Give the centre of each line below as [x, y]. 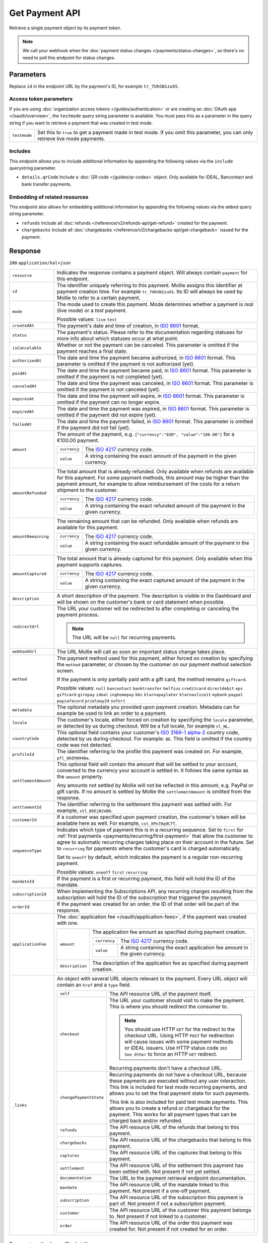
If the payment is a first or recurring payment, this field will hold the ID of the [146, 879]
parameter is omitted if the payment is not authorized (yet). [126, 364]
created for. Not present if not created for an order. [169, 1229]
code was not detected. [85, 745]
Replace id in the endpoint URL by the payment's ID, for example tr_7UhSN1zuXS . [94, 86]
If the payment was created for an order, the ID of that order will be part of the [148, 904]
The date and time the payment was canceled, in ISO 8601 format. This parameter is [155, 383]
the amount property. [80, 777]
